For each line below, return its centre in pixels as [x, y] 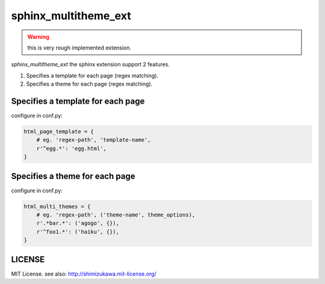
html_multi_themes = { [57, 206]
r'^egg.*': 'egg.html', [71, 148]
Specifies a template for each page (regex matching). [92, 75]
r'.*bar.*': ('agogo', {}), [78, 223]
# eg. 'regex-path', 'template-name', [94, 140]
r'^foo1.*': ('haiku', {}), [78, 232]
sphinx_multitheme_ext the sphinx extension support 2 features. [90, 65]
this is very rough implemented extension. [79, 48]
